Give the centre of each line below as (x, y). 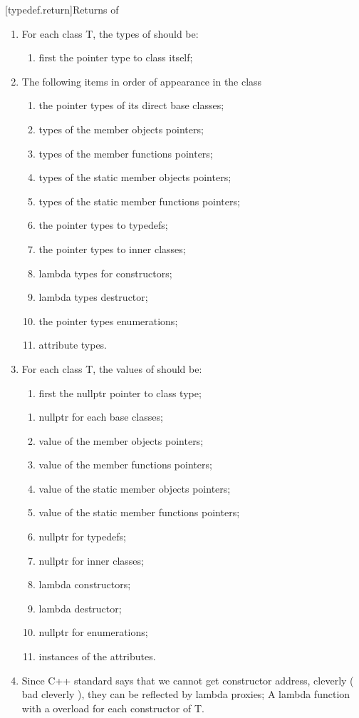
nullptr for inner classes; (91, 560)
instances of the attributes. (97, 656)
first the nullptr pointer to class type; (120, 393)
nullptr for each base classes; (101, 417)
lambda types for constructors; (105, 273)
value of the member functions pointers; (125, 465)
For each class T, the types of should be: (110, 33)
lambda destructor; (80, 608)
